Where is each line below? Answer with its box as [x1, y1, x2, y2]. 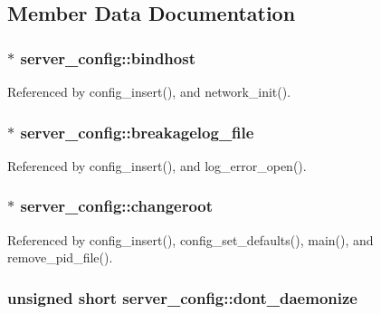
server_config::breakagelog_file [20, 120, 254, 143]
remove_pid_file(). [7, 248, 113, 267]
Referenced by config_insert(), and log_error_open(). [7, 156, 307, 175]
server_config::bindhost [20, 46, 195, 69]
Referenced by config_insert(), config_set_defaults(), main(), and [7, 230, 374, 249]
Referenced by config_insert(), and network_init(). [7, 82, 291, 100]
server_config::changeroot [20, 195, 214, 217]
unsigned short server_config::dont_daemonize [7, 286, 357, 309]
